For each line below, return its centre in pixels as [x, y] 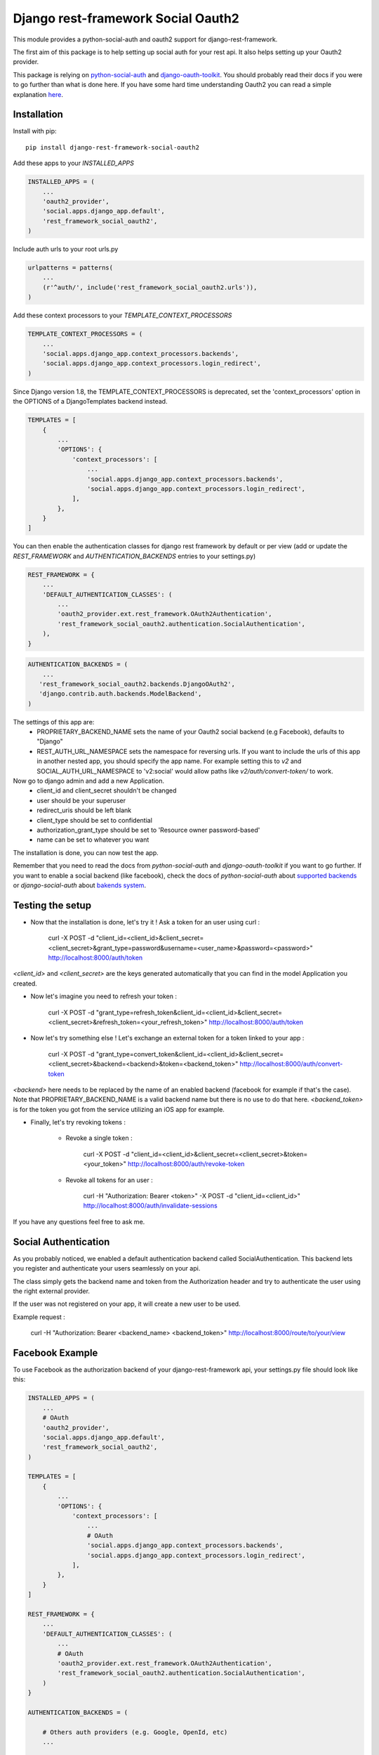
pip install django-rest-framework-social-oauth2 [113, 147]
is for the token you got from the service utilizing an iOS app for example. [119, 1109]
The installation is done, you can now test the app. [86, 852]
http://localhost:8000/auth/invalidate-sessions [150, 1206]
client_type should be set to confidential [94, 820]
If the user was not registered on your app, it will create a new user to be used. [127, 1304]
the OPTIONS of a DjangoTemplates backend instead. [90, 402]
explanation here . [38, 94]
